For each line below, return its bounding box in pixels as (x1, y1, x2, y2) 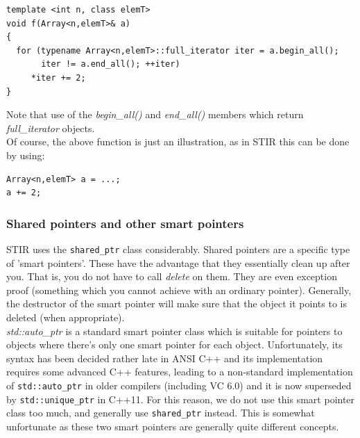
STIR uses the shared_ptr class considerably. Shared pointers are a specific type (6, 241, 350, 256)
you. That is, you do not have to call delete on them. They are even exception (6, 269, 337, 284)
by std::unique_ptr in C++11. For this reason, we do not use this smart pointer (6, 391, 355, 406)
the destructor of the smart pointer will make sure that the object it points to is (6, 296, 347, 311)
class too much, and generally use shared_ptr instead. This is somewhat (6, 405, 315, 420)
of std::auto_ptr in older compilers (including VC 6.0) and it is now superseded (6, 378, 352, 392)
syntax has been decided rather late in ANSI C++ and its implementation (6, 350, 323, 365)
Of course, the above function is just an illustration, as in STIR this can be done (6, 134, 350, 149)
